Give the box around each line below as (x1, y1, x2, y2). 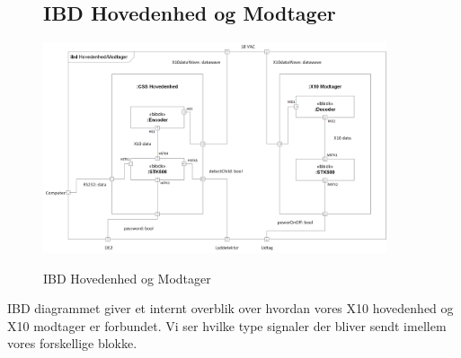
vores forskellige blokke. (7, 334, 137, 353)
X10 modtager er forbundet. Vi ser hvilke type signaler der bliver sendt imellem (7, 316, 447, 335)
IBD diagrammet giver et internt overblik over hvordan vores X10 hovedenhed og (7, 299, 454, 318)
